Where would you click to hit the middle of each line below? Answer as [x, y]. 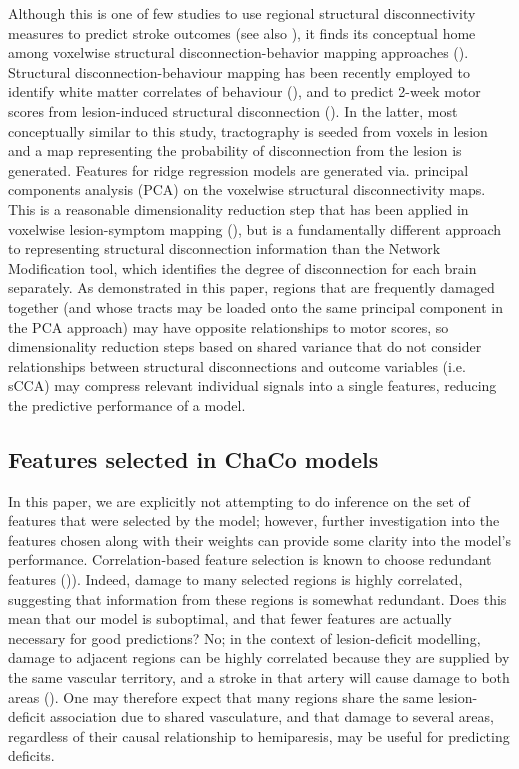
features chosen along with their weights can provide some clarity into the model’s [259, 539]
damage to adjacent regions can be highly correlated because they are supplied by [259, 657]
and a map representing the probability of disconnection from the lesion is [235, 150]
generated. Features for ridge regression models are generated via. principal [238, 169]
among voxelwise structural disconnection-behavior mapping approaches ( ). [238, 52]
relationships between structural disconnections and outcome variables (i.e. [237, 365]
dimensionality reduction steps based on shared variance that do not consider [245, 346]
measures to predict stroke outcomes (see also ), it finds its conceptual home [242, 32]
